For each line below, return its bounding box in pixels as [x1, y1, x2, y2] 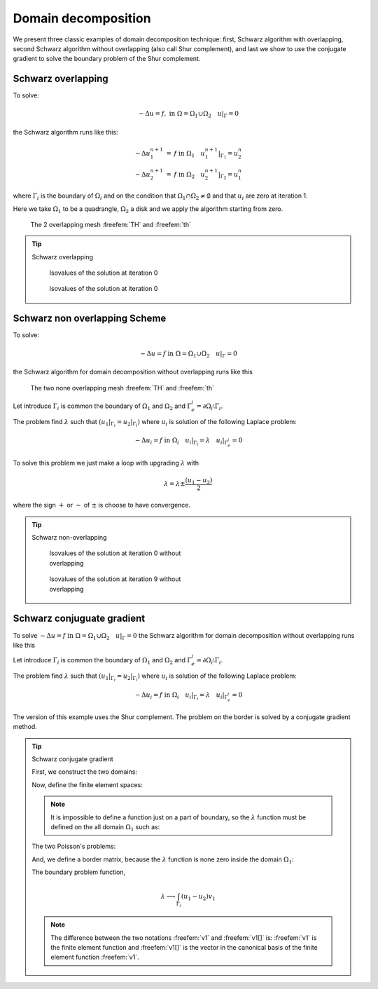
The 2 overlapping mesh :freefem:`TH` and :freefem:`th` [30, 220, 192, 229]
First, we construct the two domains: [31, 768, 138, 776]
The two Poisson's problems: [31, 842, 116, 851]
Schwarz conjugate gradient [31, 755, 113, 763]
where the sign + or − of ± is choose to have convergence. [13, 501, 191, 510]
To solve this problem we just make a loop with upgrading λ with [13, 458, 199, 467]
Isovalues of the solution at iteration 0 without [49, 549, 181, 557]
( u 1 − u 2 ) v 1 [181, 892, 216, 902]
